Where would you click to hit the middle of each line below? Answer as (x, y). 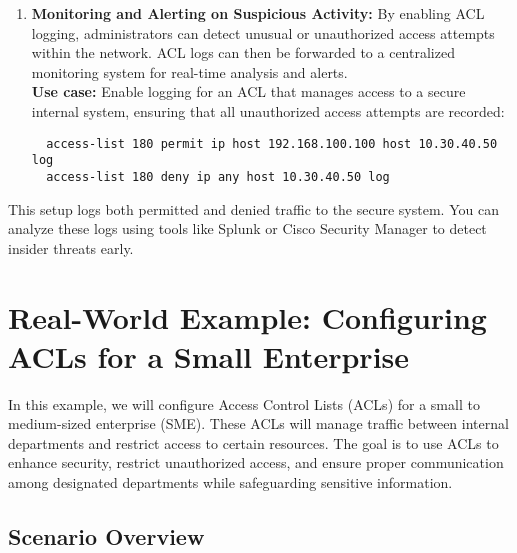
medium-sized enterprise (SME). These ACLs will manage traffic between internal (258, 423)
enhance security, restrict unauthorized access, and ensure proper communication (256, 462)
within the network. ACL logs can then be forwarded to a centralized (243, 52)
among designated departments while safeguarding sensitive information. (230, 482)
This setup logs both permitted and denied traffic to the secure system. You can (253, 208)
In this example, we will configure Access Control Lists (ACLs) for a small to (244, 403)
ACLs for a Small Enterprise (209, 355)
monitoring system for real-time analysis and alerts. (189, 71)
